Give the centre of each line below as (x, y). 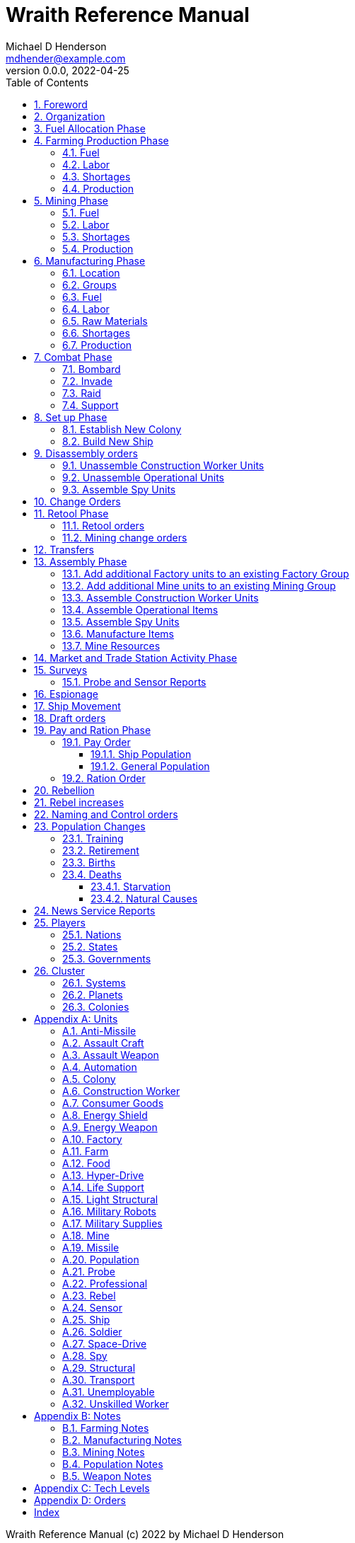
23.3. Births (89, 862)
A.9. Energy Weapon (110, 1127)
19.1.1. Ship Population (141, 754)
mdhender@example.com (66, 58)
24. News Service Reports (95, 910)
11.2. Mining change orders (125, 537)
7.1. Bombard (92, 369)
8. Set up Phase (71, 417)
